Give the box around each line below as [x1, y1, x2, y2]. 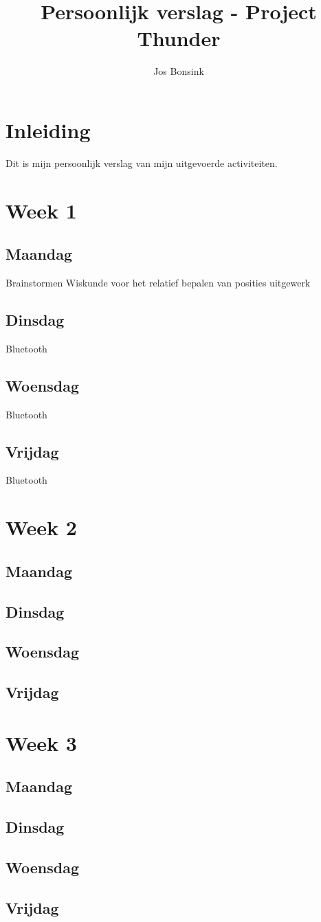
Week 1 [5, 196, 77, 224]
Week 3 [5, 728, 77, 756]
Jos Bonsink [153, 64, 204, 78]
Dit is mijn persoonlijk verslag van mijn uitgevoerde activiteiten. [5, 155, 278, 170]
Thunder [137, 24, 221, 52]
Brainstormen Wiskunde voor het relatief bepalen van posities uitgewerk [5, 276, 311, 290]
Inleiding [5, 115, 91, 144]
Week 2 [5, 513, 77, 541]
